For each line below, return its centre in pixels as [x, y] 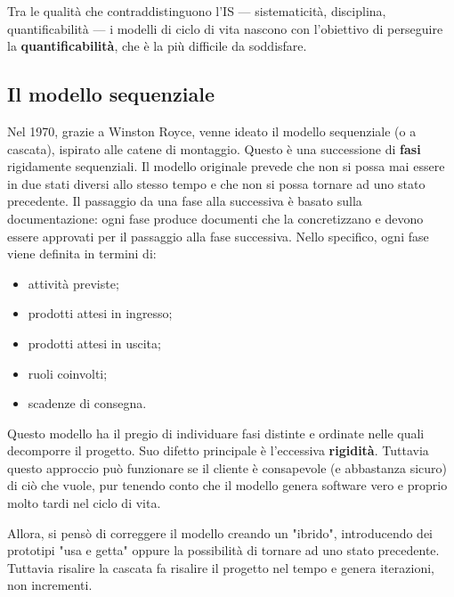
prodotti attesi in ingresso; [100, 313]
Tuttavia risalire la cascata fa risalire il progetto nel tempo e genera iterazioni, [221, 567]
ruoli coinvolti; [68, 373]
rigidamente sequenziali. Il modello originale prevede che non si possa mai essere [226, 166]
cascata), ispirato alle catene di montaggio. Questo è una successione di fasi [214, 148]
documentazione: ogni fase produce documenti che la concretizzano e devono [215, 218]
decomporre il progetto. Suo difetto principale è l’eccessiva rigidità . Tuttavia [218, 450]
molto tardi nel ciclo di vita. [84, 503]
